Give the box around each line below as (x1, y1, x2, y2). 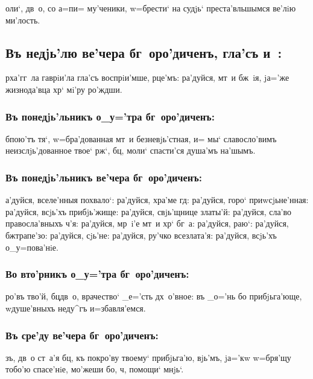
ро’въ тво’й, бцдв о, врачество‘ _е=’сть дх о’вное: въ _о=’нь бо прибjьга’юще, (5, 290, 302, 302)
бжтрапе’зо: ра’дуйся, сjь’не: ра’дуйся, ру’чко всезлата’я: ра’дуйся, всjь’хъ (5, 228, 277, 241)
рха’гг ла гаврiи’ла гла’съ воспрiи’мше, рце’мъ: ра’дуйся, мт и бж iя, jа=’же (5, 71, 289, 84)
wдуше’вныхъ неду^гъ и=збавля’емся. (5, 301, 146, 314)
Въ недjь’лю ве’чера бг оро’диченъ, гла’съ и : (5, 43, 282, 61)
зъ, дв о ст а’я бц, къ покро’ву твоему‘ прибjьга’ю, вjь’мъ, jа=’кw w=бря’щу (5, 351, 291, 363)
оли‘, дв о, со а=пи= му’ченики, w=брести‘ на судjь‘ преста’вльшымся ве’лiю (5, 2, 296, 14)
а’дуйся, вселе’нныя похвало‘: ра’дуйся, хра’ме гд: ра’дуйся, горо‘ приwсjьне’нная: (5, 193, 309, 206)
